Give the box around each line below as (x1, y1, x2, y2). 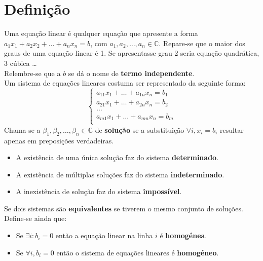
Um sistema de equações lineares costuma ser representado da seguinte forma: (4, 78, 246, 88)
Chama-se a (4, 124, 41, 135)
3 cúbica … (4, 57, 37, 68)
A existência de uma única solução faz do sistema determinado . (16, 152, 219, 163)
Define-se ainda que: (4, 213, 67, 223)
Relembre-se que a (4, 67, 61, 78)
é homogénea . (160, 230, 207, 241)
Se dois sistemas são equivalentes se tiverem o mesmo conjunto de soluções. (4, 203, 243, 213)
